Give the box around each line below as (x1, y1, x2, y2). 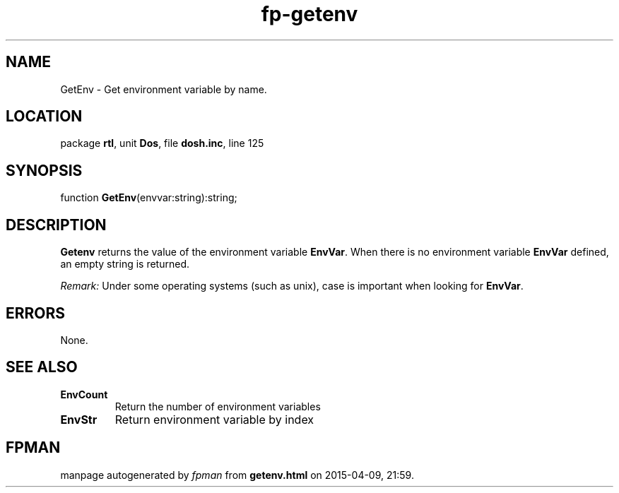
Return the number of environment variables (114, 400, 321, 412)
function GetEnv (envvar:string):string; (60, 191, 237, 204)
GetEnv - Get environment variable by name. (60, 83, 267, 95)
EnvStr (60, 412, 98, 427)
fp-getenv (261, 2, 358, 26)
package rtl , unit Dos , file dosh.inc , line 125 (60, 137, 264, 150)
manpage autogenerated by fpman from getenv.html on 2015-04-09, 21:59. (60, 468, 414, 481)
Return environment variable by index (114, 412, 314, 427)
